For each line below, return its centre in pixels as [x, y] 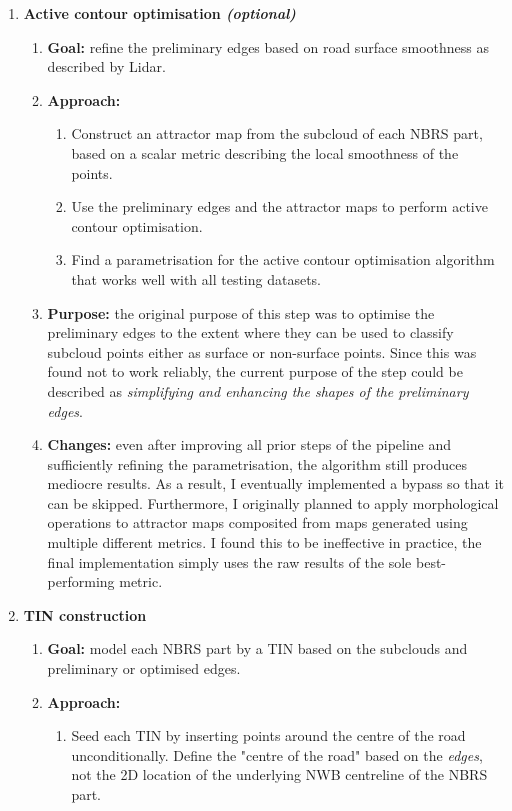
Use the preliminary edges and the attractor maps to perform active [279, 206]
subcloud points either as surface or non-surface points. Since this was [262, 351]
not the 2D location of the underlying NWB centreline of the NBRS [279, 774]
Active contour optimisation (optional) [159, 13]
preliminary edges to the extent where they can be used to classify [250, 332]
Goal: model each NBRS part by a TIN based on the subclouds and [257, 648]
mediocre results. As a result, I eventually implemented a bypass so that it [275, 483]
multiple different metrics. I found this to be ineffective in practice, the [264, 542]
